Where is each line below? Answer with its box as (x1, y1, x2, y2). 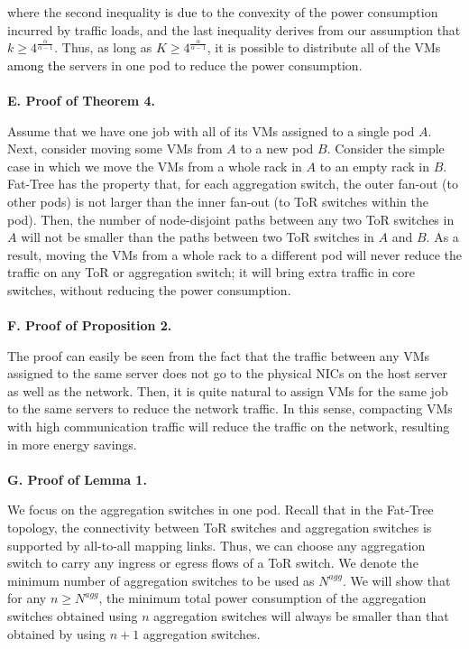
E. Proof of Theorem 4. (7, 90, 156, 109)
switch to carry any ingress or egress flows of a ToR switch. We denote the (7, 553, 418, 572)
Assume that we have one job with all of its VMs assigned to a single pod (7, 121, 415, 140)
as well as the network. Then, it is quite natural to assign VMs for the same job (7, 381, 448, 400)
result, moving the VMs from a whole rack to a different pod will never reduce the (7, 245, 462, 264)
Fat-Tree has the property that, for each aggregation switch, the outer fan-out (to (7, 174, 458, 193)
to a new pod (240, 139, 314, 158)
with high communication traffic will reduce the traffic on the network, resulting (7, 417, 450, 436)
